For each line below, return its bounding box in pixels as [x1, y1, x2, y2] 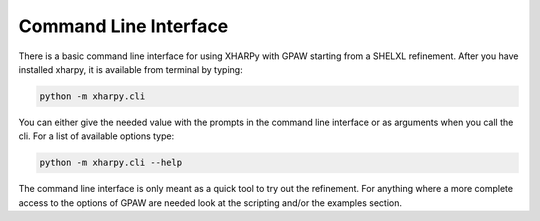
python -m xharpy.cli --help [39, 157, 183, 169]
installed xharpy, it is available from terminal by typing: [18, 63, 244, 75]
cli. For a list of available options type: [18, 130, 175, 142]
